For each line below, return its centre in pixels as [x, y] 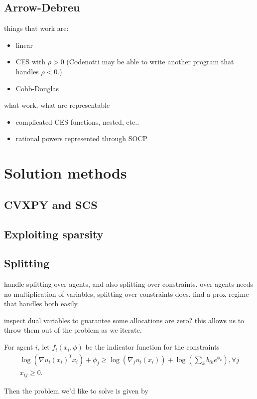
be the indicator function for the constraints [152, 347]
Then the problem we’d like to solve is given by [76, 391]
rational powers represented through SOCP [82, 138]
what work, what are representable [57, 105]
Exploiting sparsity [54, 234]
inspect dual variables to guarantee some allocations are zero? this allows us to [124, 320]
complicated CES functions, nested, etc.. [77, 121]
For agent [19, 347]
